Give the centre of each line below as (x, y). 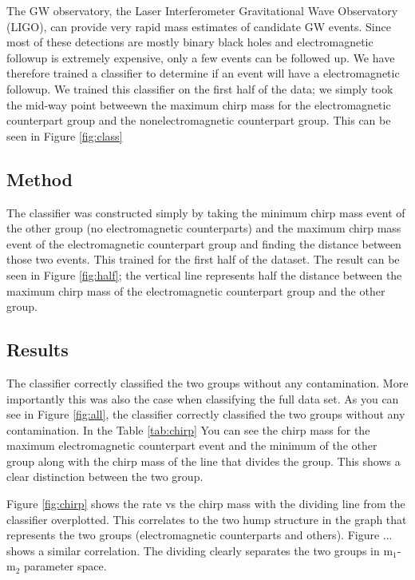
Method (40, 179)
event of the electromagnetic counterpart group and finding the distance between (204, 243)
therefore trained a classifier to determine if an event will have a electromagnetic (203, 73)
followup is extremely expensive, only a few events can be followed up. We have (201, 57)
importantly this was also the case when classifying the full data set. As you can (203, 398)
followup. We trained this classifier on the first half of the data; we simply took (200, 88)
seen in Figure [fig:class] (65, 135)
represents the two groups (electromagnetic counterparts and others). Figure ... (200, 535)
